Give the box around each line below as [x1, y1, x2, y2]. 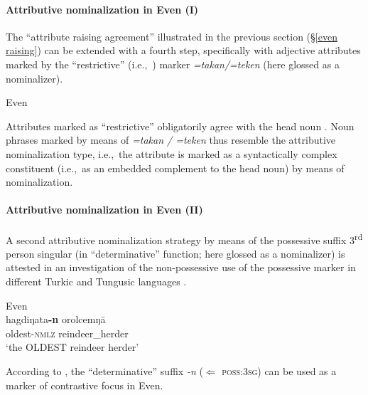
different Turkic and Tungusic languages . [6, 273, 187, 288]
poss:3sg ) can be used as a [222, 363, 337, 378]
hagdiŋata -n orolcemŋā [6, 312, 106, 327]
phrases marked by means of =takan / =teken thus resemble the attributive [6, 132, 336, 147]
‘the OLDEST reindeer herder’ [6, 339, 139, 354]
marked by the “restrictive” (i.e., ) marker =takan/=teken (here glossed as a [6, 56, 340, 71]
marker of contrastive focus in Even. [6, 377, 163, 392]
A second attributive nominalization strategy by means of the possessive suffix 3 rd [6, 230, 363, 247]
